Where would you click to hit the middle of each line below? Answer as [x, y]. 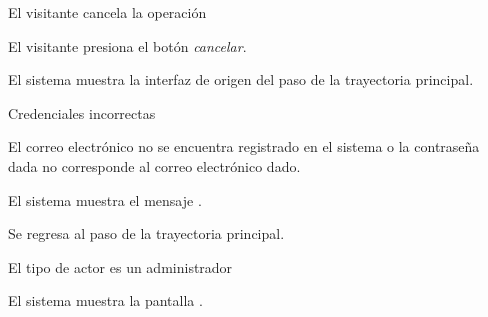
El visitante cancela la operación [107, 12]
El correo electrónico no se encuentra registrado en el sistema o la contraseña [244, 146]
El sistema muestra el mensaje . [105, 199]
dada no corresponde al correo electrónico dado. [154, 165]
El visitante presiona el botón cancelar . [127, 45]
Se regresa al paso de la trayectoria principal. [146, 233]
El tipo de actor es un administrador [120, 266]
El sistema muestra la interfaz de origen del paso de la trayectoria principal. [241, 79]
